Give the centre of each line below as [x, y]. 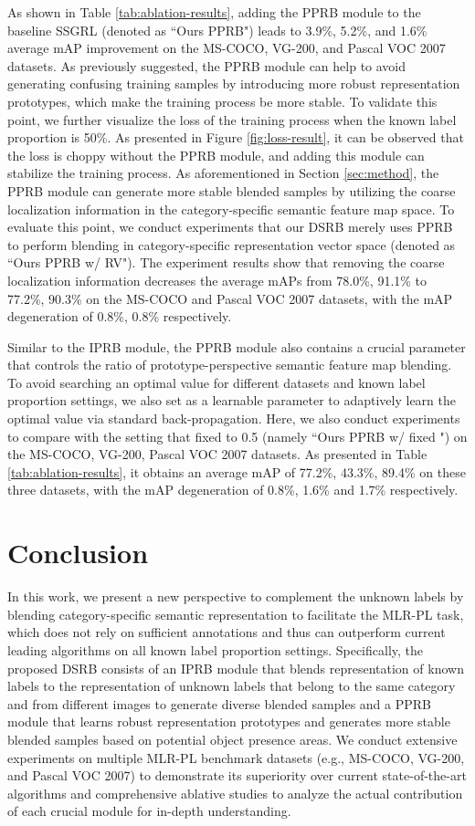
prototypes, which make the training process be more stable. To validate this [222, 101]
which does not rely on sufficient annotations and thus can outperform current [227, 632]
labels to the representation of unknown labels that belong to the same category [232, 686]
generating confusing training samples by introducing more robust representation [234, 84]
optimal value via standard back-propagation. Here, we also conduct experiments [234, 418]
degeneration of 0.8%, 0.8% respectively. [120, 316]
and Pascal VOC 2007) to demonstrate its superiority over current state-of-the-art [237, 775]
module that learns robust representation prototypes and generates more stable [229, 721]
